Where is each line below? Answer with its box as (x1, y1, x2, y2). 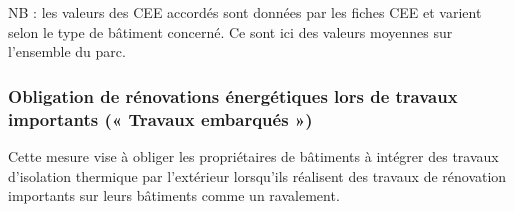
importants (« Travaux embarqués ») (8, 106, 313, 131)
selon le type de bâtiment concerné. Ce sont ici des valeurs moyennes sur (8, 21, 453, 42)
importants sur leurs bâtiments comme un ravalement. (8, 185, 340, 206)
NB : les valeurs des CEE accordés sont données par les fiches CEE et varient (8, 2, 482, 22)
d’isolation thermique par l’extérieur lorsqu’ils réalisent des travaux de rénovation (8, 165, 507, 186)
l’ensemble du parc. (8, 41, 126, 62)
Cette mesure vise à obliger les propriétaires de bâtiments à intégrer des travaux (8, 145, 499, 166)
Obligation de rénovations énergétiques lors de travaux (8, 83, 458, 108)
